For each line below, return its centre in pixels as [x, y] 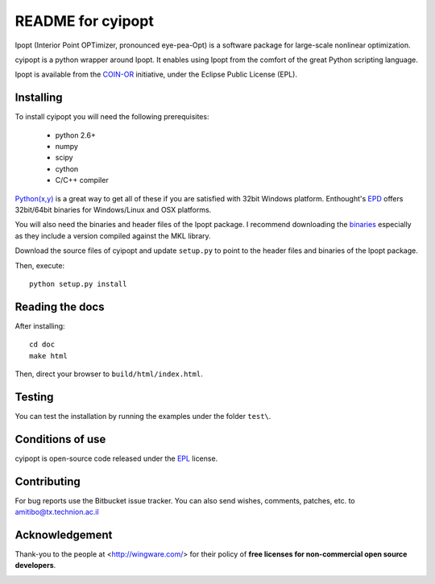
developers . [35, 565]
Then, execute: [39, 265]
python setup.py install [78, 284]
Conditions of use [60, 439]
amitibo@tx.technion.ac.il [57, 512]
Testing [34, 397]
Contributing [48, 481]
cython [67, 168]
